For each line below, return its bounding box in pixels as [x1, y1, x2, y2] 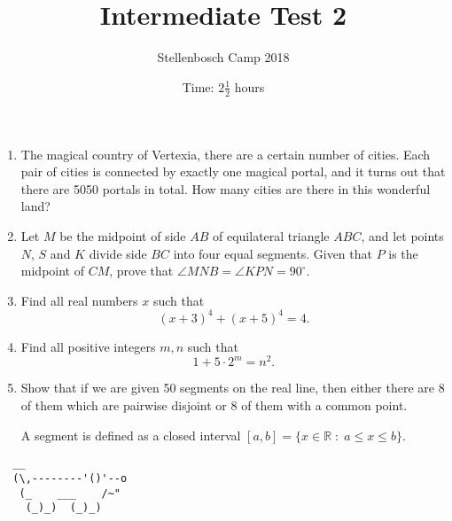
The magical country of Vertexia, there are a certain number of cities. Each [20, 144, 431, 163]
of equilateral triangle [213, 226, 330, 245]
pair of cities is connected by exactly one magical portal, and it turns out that [20, 162, 446, 181]
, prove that [109, 261, 174, 280]
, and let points [361, 226, 444, 245]
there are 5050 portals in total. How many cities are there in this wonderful [20, 179, 431, 198]
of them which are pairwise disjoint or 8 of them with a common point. [20, 396, 408, 415]
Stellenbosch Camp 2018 [157, 48, 290, 66]
